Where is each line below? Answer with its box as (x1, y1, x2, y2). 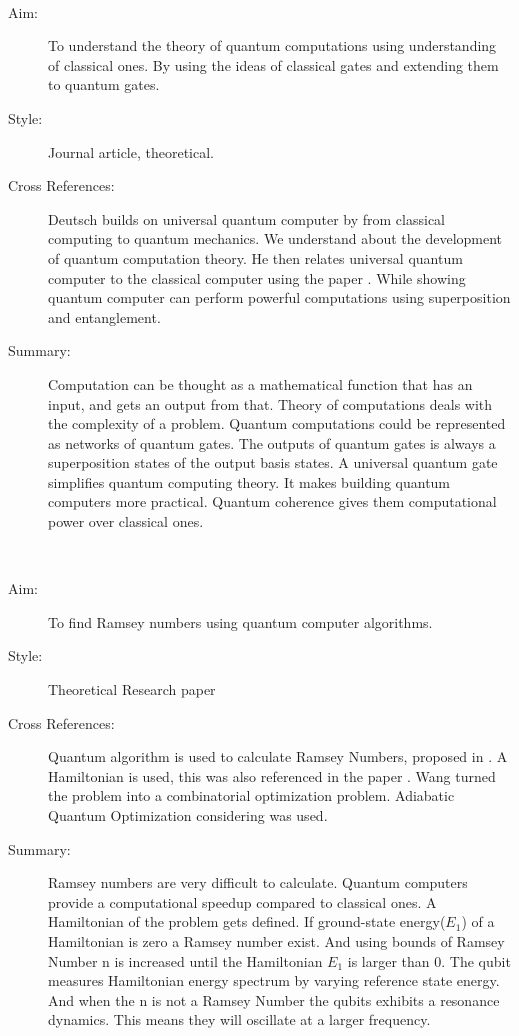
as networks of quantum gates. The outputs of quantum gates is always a (48, 432, 496, 453)
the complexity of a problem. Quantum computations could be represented (48, 413, 506, 434)
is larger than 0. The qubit (347, 950, 511, 971)
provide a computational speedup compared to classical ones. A (48, 891, 437, 912)
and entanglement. (48, 306, 161, 327)
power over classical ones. (48, 511, 204, 532)
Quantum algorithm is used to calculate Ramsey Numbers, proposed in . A (48, 746, 508, 767)
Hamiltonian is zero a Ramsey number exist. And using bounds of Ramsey (48, 930, 505, 951)
